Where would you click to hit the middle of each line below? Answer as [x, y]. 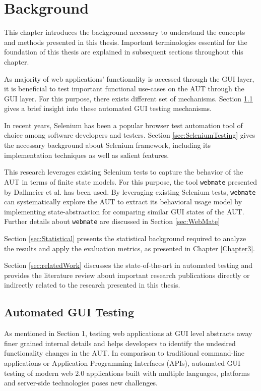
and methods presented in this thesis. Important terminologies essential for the [126, 42]
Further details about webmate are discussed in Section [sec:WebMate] [112, 221]
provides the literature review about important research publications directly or [127, 275]
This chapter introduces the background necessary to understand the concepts [125, 32]
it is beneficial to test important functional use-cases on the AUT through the [124, 89]
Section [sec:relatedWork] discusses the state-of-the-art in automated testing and [128, 265]
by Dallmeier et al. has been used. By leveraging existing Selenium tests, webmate [130, 191]
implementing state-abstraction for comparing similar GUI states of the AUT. [124, 211]
